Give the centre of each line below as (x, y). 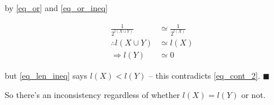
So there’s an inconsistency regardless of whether (93, 95)
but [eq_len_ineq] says (46, 75)
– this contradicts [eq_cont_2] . (204, 75)
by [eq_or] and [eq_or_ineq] (56, 8)
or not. (254, 95)
